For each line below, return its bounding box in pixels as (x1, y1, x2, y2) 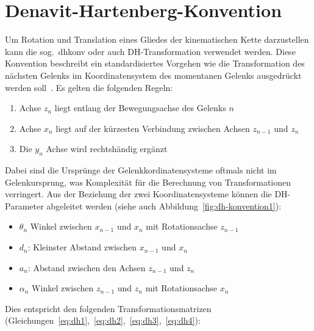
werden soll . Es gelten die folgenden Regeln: (5, 81, 173, 93)
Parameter (5, 199, 44, 212)
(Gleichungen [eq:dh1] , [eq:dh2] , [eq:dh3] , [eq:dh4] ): (5, 314, 201, 327)
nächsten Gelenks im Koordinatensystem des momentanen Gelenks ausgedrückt (5, 68, 302, 81)
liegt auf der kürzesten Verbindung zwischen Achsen (55, 122, 250, 134)
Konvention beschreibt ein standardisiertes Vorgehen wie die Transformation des (5, 57, 305, 70)
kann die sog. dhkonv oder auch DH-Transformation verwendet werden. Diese (5, 45, 296, 57)
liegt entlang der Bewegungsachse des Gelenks (54, 101, 226, 114)
